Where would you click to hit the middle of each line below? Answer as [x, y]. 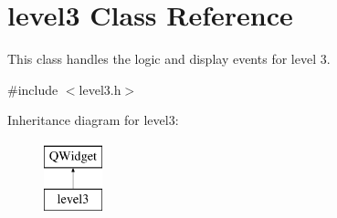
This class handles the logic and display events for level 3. [169, 59]
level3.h [100, 89]
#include [33, 89]
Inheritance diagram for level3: [93, 120]
